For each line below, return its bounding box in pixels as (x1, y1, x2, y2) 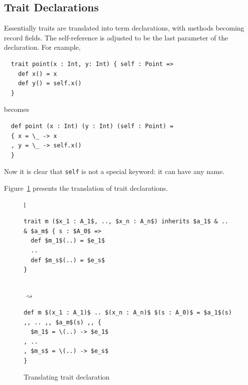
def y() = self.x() (18, 80, 82, 87)
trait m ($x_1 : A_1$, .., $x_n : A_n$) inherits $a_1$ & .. (24, 218, 229, 225)
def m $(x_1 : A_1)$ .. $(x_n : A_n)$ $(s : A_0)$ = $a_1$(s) (24, 309, 232, 316)
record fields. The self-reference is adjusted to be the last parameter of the (4, 32, 228, 42)
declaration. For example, (4, 42, 81, 52)
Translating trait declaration (24, 372, 110, 382)
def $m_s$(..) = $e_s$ (31, 256, 105, 264)
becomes (4, 104, 30, 114)
